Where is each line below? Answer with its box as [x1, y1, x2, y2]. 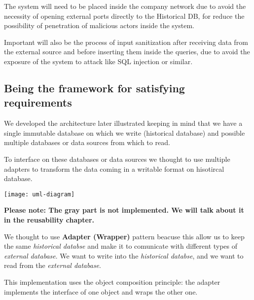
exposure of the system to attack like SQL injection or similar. [4, 56, 193, 66]
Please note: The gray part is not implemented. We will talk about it [4, 205, 244, 215]
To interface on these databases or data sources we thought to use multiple [4, 153, 230, 164]
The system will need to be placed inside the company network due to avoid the [4, 1, 246, 11]
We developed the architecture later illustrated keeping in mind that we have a [4, 118, 243, 128]
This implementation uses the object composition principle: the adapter [4, 276, 220, 287]
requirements [4, 95, 72, 110]
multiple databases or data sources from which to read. [4, 137, 170, 148]
